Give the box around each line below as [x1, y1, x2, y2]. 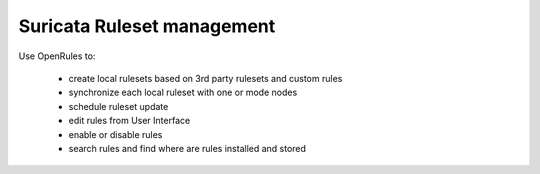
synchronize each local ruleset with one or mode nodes [68, 86, 298, 99]
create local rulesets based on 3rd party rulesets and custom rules [68, 72, 343, 84]
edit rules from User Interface [68, 115, 191, 127]
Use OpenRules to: [18, 50, 96, 62]
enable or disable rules [68, 128, 163, 140]
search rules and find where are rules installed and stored [68, 142, 307, 154]
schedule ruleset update [68, 100, 169, 112]
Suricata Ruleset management [18, 15, 276, 37]
